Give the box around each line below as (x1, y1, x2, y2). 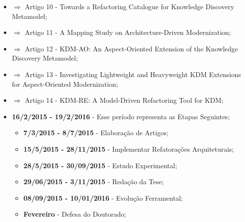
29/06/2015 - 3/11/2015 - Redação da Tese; (23, 176, 164, 187)
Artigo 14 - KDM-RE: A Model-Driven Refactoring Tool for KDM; (25, 95, 224, 105)
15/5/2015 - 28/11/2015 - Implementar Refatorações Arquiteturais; (23, 143, 234, 154)
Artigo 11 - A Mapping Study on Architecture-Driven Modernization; (25, 27, 231, 37)
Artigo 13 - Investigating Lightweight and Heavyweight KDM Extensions (25, 69, 241, 79)
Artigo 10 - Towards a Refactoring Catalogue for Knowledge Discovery (25, 1, 234, 11)
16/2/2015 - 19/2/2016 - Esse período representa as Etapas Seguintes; (12, 111, 230, 121)
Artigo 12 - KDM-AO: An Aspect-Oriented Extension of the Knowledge (25, 43, 238, 53)
